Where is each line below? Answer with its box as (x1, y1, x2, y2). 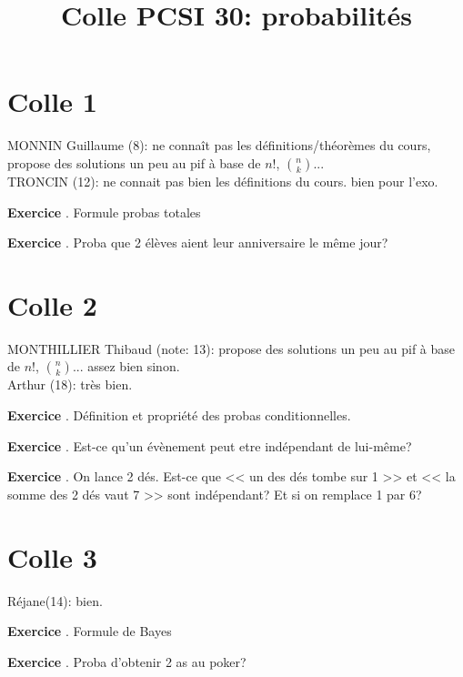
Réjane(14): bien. (7, 591, 103, 610)
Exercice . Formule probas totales (7, 202, 201, 221)
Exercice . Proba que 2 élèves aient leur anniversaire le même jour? (7, 233, 388, 252)
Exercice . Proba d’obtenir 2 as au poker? (7, 652, 247, 671)
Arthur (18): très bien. (7, 375, 133, 394)
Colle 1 (7, 83, 97, 120)
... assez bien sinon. (72, 357, 180, 376)
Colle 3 (7, 538, 97, 575)
